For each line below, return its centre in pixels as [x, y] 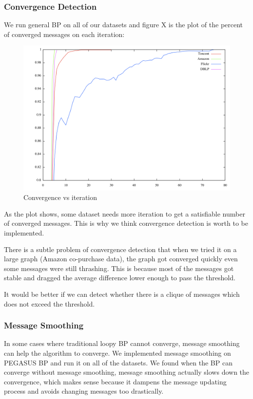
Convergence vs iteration [60, 197]
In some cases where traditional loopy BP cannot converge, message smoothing [122, 343]
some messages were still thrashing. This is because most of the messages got [119, 268]
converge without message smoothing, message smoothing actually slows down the [127, 372]
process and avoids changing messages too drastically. [84, 391]
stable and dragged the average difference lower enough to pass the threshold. [120, 278]
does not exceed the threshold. [49, 303]
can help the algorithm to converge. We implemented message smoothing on [117, 353]
